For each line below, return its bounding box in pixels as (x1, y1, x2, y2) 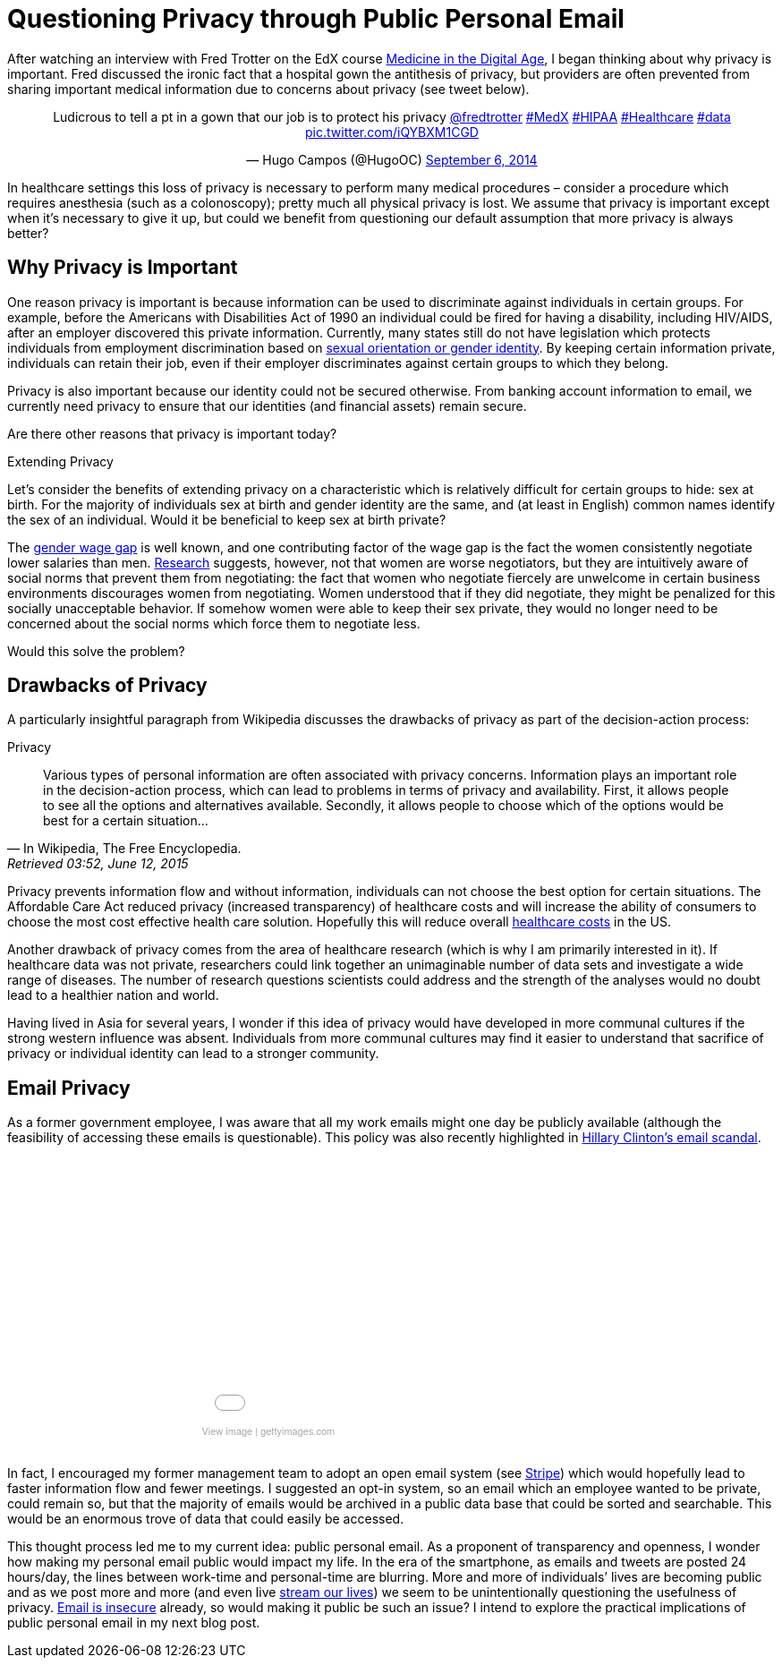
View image (201, 1422, 253, 1438)
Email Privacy (7, 1076, 131, 1099)
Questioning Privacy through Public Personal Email (7, 4, 625, 34)
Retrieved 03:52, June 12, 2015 (7, 856, 189, 872)
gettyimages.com (260, 1422, 336, 1438)
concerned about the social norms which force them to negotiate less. (7, 615, 421, 631)
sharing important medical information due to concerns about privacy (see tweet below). (7, 81, 530, 97)
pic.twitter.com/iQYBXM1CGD (305, 124, 479, 140)
